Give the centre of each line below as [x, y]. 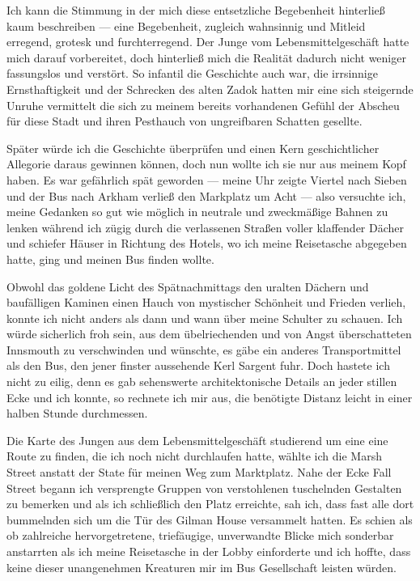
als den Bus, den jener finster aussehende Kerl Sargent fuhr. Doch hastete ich [198, 365]
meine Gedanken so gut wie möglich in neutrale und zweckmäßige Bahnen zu [197, 212]
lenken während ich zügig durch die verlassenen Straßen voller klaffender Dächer [206, 227]
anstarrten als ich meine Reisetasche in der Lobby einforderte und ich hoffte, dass [209, 551]
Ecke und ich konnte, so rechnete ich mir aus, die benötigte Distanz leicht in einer [210, 397]
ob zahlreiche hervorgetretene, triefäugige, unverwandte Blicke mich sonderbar [200, 535]
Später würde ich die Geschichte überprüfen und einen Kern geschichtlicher [193, 148]
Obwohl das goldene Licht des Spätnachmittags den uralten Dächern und [188, 286]
